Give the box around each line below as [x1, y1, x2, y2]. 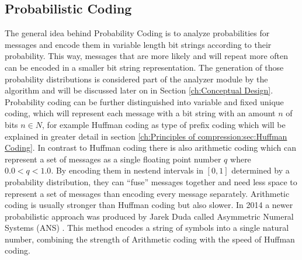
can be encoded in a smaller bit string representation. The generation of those [5, 61, 284, 73]
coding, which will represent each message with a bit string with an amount [5, 107, 276, 119]
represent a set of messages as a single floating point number [5, 152, 221, 165]
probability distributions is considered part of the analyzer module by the [5, 72, 268, 85]
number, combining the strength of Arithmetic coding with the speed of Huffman [5, 233, 295, 245]
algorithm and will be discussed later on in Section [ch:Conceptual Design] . [5, 84, 273, 96]
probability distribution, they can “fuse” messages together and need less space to [5, 175, 297, 188]
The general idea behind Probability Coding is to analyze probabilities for [5, 27, 270, 39]
